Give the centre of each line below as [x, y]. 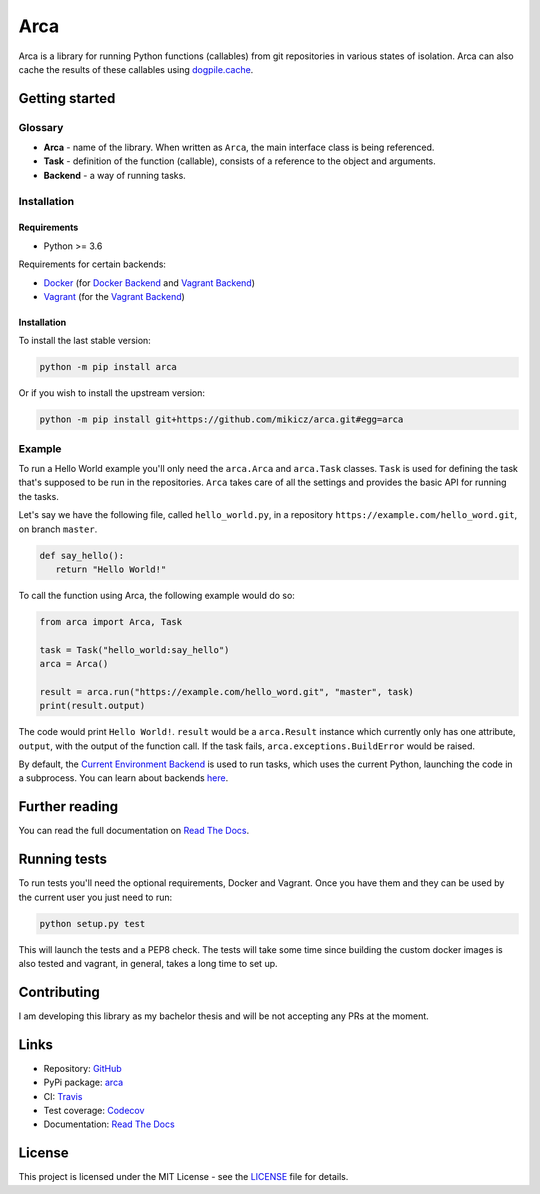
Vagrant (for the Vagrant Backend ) [114, 296]
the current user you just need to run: [95, 897]
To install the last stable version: [85, 341]
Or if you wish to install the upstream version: [111, 393]
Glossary [41, 127]
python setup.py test [92, 923]
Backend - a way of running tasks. [115, 175]
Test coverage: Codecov [94, 1111]
